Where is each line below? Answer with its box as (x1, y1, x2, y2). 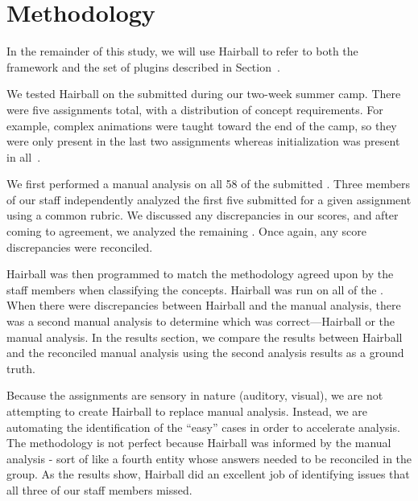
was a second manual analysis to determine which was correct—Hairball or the (6, 313, 395, 330)
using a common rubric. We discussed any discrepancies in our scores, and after (6, 207, 399, 224)
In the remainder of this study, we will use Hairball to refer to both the (6, 43, 358, 60)
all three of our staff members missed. (6, 481, 192, 498)
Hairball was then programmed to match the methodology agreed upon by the (6, 265, 394, 282)
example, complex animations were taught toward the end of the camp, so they (6, 117, 397, 133)
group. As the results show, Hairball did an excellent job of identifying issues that (6, 466, 410, 483)
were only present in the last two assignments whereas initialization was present (6, 133, 400, 150)
